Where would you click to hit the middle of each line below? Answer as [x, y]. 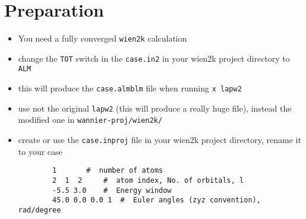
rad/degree [40, 210]
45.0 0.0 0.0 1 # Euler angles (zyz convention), [157, 200]
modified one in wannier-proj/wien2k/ [90, 120]
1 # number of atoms [108, 171]
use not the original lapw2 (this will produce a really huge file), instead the [155, 108]
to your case [40, 151]
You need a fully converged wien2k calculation [102, 38]
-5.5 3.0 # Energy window [112, 190]
